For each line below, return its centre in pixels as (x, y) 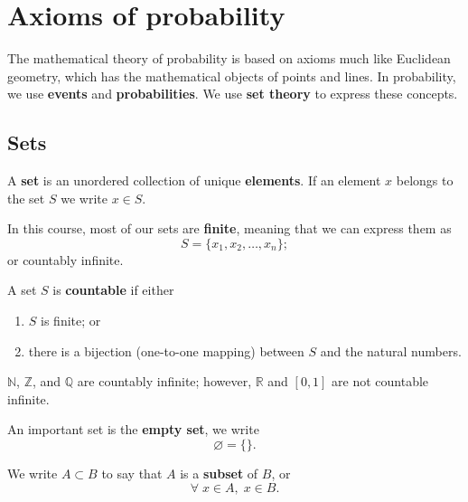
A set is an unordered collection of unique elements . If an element (194, 180)
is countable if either (113, 290)
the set (26, 198)
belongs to (425, 180)
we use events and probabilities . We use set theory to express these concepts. (233, 94)
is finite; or (71, 321)
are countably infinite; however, (164, 381)
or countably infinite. (66, 259)
